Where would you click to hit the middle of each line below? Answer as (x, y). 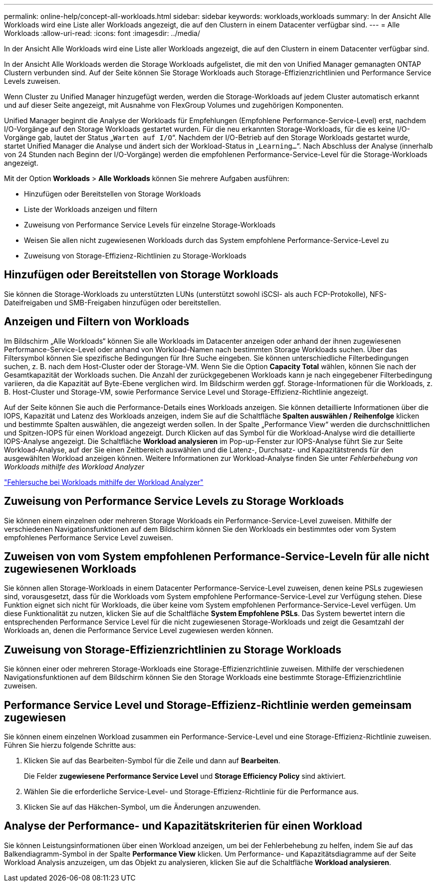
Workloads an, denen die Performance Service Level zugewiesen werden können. (139, 631)
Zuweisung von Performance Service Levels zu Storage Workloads (174, 501)
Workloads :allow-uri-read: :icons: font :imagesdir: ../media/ (102, 33)
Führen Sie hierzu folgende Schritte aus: (70, 745)
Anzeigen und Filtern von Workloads (97, 322)
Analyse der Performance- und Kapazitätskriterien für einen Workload (183, 826)
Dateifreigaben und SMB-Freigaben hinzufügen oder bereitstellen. (112, 302)
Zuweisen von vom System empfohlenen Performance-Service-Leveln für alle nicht (217, 556)
